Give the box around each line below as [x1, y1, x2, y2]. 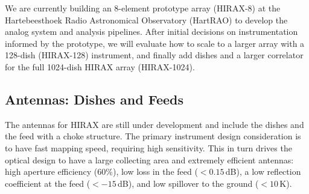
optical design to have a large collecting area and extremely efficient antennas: [5, 153, 294, 166]
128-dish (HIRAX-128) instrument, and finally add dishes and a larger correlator [5, 49, 304, 61]
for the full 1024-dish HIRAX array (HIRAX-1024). [5, 60, 195, 73]
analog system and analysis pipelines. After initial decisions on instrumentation [5, 25, 298, 38]
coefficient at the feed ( [5, 177, 91, 189]
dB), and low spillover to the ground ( [118, 177, 259, 189]
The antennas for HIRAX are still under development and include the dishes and [5, 118, 304, 130]
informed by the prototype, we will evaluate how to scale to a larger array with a [5, 37, 305, 49]
